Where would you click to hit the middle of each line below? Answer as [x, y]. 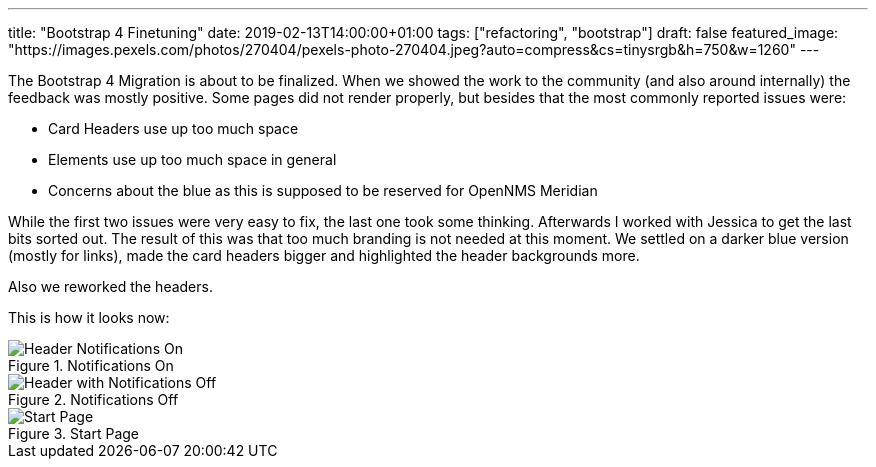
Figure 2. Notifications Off [93, 399]
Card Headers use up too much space [173, 128]
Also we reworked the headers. [110, 286]
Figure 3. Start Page [74, 433]
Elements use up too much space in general [192, 159]
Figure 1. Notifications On [91, 365]
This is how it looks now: [89, 317]
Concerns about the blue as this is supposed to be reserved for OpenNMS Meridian [323, 190]
